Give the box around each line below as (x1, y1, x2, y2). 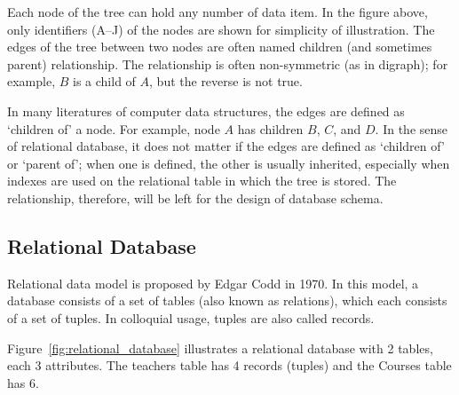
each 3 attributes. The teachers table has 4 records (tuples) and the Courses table (7, 356, 452, 375)
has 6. (7, 373, 39, 391)
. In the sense (375, 119, 448, 138)
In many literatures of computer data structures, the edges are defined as (7, 101, 405, 120)
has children (237, 119, 304, 138)
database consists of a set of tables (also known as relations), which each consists (7, 291, 447, 310)
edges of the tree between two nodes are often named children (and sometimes (7, 37, 432, 56)
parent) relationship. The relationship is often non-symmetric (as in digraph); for (7, 54, 448, 73)
